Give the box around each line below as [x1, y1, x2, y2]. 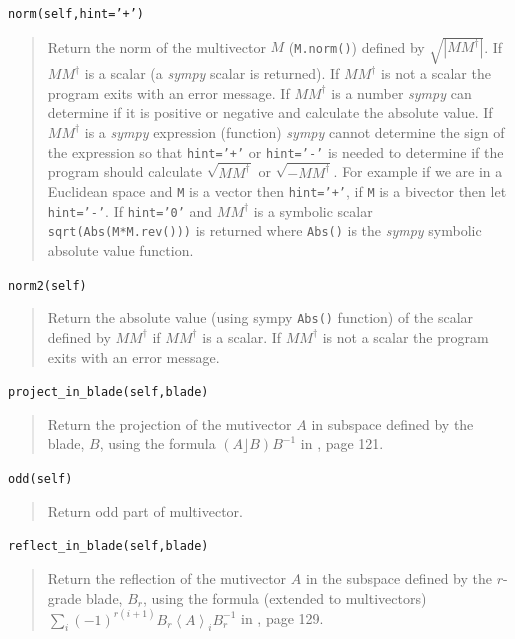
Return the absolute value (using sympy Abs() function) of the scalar [47, 307, 474, 328]
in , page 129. [241, 608, 324, 629]
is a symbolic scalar [253, 200, 373, 221]
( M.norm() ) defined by [288, 36, 425, 57]
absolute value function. [47, 240, 194, 261]
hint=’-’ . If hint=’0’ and [47, 200, 213, 221]
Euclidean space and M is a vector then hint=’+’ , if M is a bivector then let [47, 181, 507, 202]
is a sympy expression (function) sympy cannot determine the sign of [84, 121, 505, 142]
